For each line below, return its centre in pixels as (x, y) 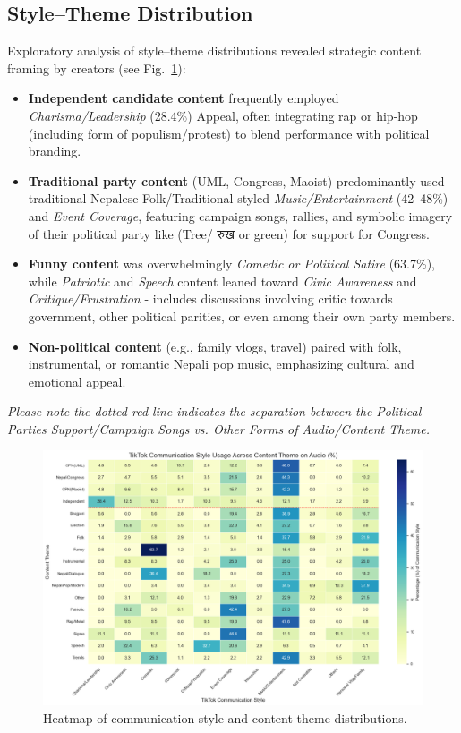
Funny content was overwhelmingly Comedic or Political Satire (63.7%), (231, 264)
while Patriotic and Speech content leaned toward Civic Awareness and (222, 281)
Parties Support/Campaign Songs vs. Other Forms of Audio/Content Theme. (219, 428)
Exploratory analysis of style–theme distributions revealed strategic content (214, 51)
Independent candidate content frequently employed (184, 98)
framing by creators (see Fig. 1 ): (97, 68)
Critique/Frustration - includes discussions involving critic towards (210, 298)
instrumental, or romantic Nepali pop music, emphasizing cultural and (221, 364)
